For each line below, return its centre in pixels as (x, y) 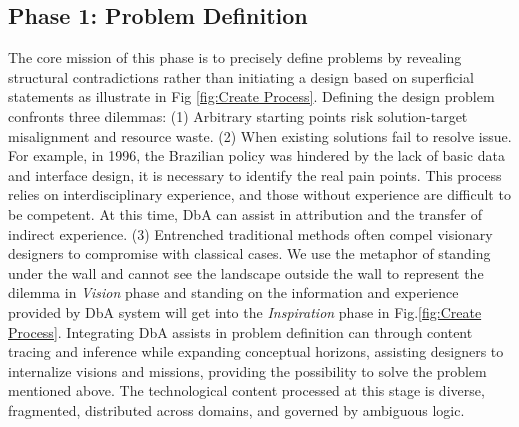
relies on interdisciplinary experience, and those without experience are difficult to (259, 194)
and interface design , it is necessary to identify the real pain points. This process (255, 174)
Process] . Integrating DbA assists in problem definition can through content (240, 331)
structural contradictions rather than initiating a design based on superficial (241, 76)
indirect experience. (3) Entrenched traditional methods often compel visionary (250, 233)
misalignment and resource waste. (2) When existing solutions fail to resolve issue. (260, 135)
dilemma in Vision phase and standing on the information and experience (233, 292)
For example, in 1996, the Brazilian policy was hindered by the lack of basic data (256, 155)
